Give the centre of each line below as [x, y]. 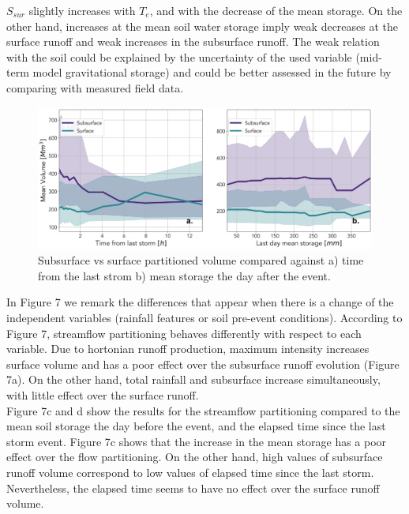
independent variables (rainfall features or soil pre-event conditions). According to [204, 318]
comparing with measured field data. [95, 87]
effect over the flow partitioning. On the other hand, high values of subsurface [195, 457]
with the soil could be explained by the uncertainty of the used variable [179, 56]
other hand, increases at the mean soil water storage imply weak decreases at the [203, 26]
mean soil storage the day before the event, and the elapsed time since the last [196, 426]
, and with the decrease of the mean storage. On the [276, 10]
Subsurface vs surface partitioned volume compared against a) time [201, 260]
